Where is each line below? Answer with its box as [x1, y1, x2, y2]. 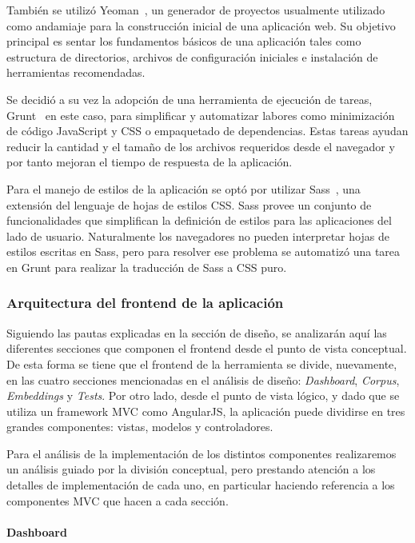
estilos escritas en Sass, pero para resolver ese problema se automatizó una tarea [6, 243, 401, 260]
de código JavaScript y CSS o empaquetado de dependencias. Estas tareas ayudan [6, 122, 409, 139]
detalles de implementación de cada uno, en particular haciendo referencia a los [6, 477, 395, 493]
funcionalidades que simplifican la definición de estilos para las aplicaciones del [6, 212, 392, 229]
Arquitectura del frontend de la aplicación [6, 293, 284, 313]
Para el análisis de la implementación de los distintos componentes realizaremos [6, 445, 397, 461]
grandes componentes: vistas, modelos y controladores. [6, 418, 273, 435]
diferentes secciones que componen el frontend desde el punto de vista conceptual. [6, 340, 407, 357]
